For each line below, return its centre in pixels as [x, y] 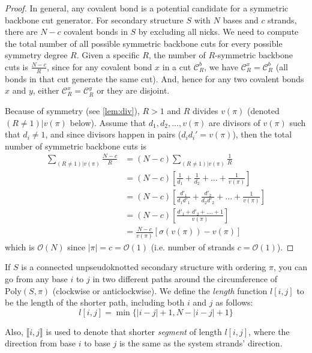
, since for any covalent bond [99, 66]
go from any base [36, 278]
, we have [221, 66]
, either [46, 90]
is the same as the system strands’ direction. [201, 343]
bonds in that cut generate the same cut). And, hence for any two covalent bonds [154, 78]
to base [97, 343]
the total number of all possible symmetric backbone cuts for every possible [144, 43]
